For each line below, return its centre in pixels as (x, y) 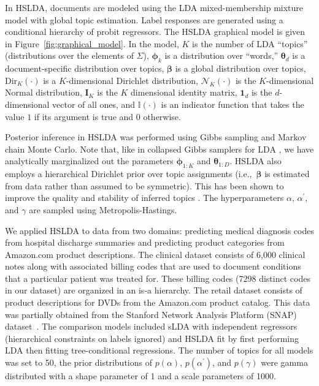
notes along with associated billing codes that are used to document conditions (153, 266)
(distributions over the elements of (69, 55)
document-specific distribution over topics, (85, 68)
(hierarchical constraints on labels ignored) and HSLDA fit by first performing (152, 338)
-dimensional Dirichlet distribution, (132, 80)
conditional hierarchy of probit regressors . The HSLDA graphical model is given (155, 32)
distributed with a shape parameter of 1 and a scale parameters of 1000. (140, 376)
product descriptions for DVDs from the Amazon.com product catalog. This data (158, 302)
